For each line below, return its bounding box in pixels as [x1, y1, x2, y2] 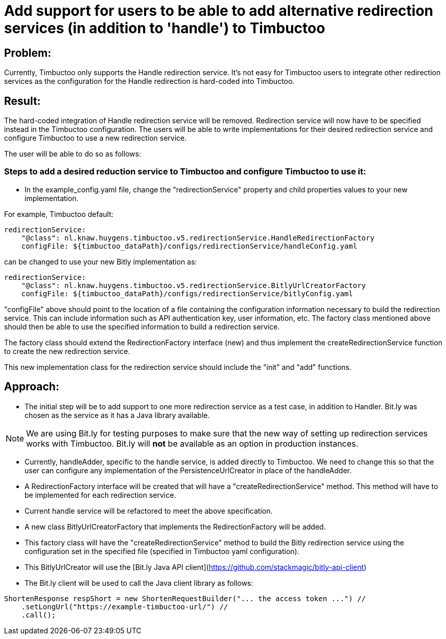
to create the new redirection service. [4, 346, 130, 356]
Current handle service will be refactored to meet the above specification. [25, 506, 273, 515]
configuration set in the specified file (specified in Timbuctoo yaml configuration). [25, 546, 299, 556]
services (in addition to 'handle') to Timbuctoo [4, 19, 325, 37]
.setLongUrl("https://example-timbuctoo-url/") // [21, 602, 228, 611]
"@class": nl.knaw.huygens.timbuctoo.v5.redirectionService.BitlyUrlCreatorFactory [21, 281, 366, 290]
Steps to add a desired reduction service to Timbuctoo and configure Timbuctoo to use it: [4, 166, 366, 177]
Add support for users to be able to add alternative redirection [4, 2, 433, 19]
